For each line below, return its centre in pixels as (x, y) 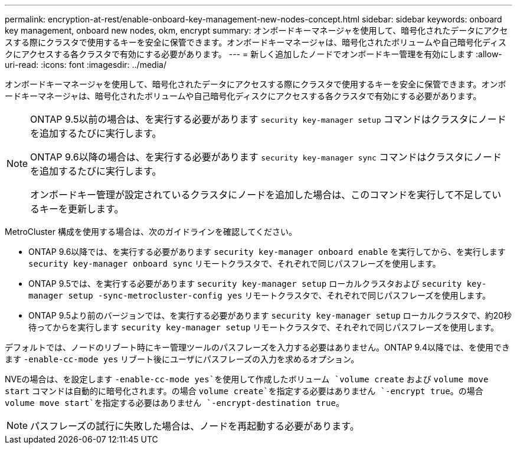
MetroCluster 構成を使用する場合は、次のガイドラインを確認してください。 (151, 232)
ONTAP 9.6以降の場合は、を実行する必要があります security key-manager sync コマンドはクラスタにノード (266, 157)
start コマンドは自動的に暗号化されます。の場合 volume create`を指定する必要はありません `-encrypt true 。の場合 (244, 391)
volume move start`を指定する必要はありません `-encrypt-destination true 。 (174, 403)
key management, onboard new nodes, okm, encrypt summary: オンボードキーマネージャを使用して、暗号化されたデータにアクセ (256, 30)
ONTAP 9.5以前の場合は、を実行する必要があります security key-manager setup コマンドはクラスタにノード (268, 119)
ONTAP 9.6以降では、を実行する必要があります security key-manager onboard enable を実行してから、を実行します (267, 252)
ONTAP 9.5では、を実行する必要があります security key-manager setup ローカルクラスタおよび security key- (258, 284)
